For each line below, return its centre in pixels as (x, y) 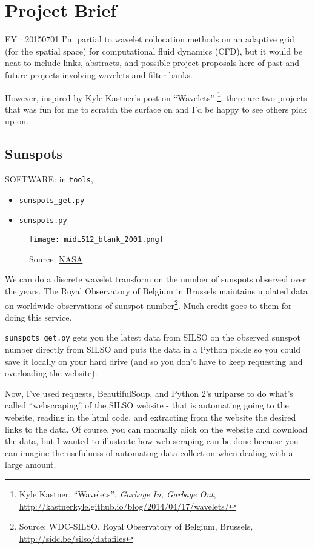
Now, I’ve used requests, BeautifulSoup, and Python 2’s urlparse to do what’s (149, 393)
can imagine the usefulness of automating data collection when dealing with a (149, 452)
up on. (17, 121)
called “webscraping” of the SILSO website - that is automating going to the (147, 405)
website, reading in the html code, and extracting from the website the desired (151, 417)
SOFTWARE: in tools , (49, 179)
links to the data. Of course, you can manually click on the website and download (156, 429)
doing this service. (38, 317)
